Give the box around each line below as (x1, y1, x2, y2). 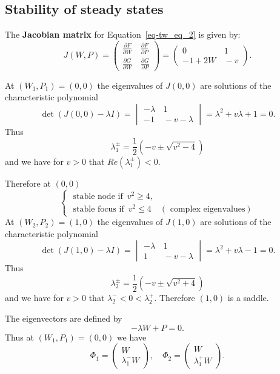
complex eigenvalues (170, 204, 245, 213)
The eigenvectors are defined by (5, 311, 122, 324)
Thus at (5, 330, 34, 343)
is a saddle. (227, 291, 269, 304)
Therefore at (5, 176, 51, 189)
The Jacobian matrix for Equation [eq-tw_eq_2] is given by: (5, 28, 241, 41)
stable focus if (73, 204, 124, 213)
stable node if (73, 192, 123, 201)
